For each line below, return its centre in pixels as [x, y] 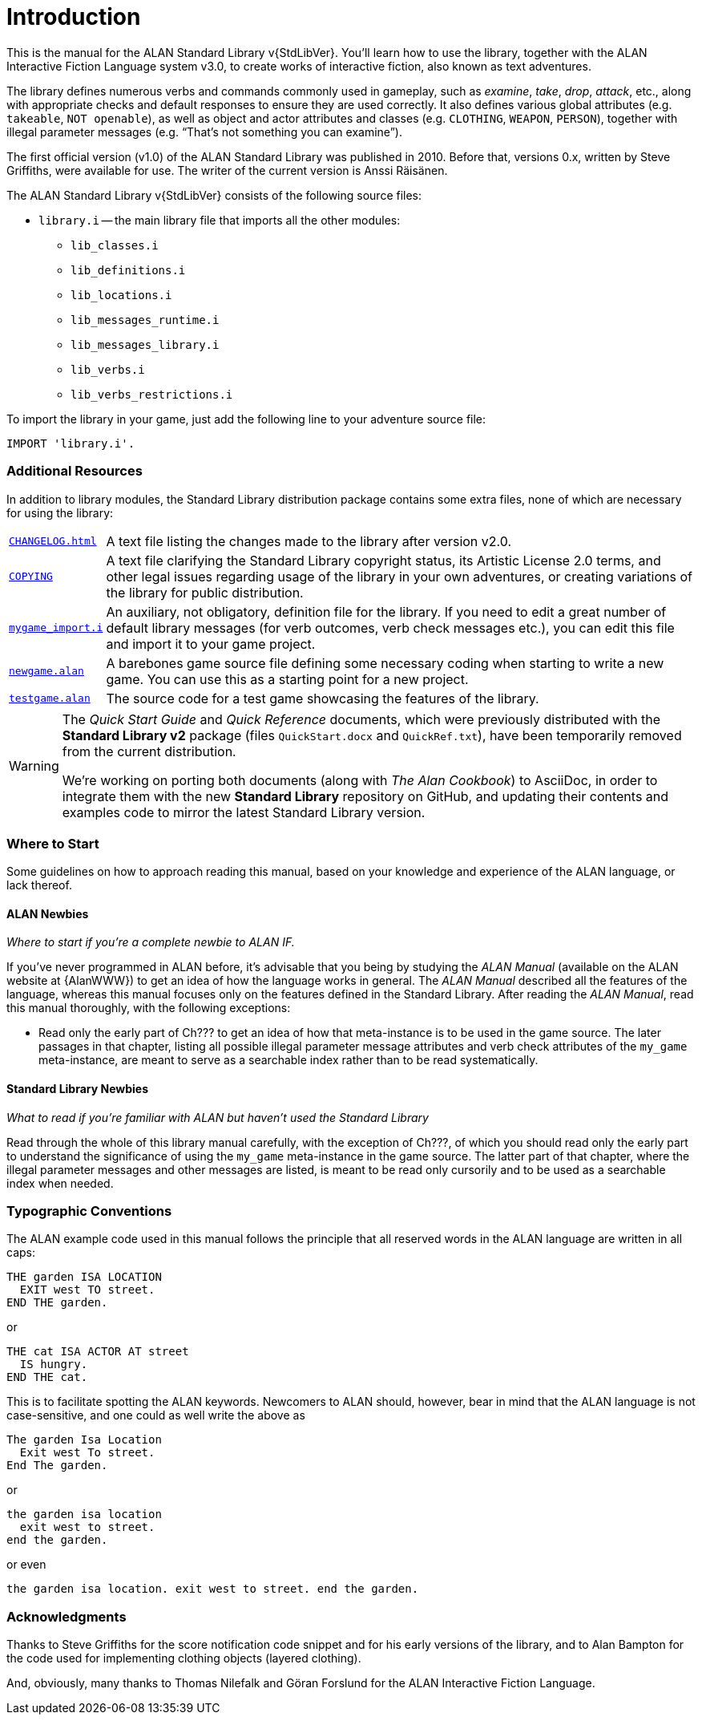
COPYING [31, 576]
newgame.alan [46, 671]
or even [26, 1565]
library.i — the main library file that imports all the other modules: [220, 220]
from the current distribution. [149, 751]
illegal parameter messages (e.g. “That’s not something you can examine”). [204, 132]
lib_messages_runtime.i [145, 320]
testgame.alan [50, 698]
